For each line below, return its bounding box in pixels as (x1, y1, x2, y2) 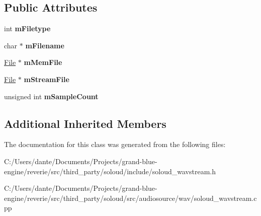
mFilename (25, 40, 64, 50)
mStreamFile (24, 74, 69, 84)
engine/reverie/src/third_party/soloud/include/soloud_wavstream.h (4, 166, 216, 176)
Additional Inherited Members (4, 115, 166, 131)
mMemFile (24, 57, 62, 67)
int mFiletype (4, 23, 51, 34)
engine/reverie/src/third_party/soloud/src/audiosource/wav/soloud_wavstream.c (4, 192, 257, 203)
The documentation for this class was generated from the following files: (4, 139, 226, 150)
